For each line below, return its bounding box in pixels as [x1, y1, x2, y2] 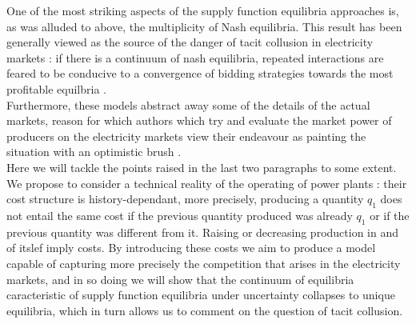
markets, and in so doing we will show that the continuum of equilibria [6, 270, 354, 287]
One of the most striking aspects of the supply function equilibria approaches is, [6, 2, 399, 18]
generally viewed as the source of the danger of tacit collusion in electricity [6, 34, 374, 50]
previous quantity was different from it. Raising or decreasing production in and [6, 223, 398, 240]
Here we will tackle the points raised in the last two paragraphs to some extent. [6, 158, 397, 175]
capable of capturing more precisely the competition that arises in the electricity [6, 254, 401, 271]
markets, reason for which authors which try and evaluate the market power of [6, 112, 392, 129]
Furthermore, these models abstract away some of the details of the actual [6, 96, 370, 113]
